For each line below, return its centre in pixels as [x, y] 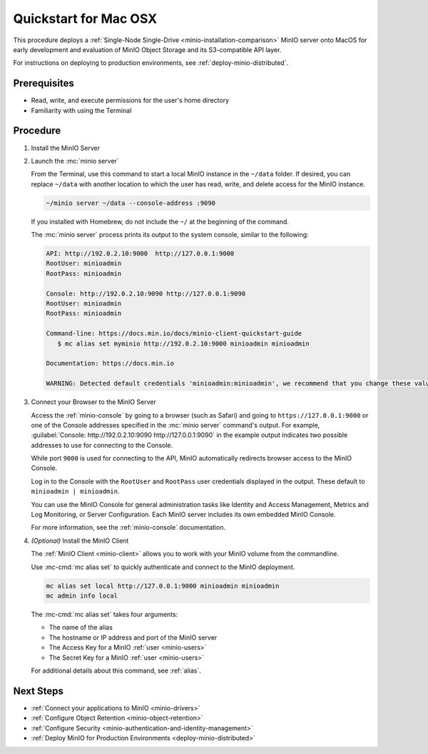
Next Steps [38, 691]
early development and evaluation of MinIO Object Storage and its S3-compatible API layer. [147, 49]
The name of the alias [81, 628]
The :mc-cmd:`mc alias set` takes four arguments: [105, 614]
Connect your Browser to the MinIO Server [93, 402]
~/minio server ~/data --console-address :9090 [131, 203]
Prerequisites [44, 83]
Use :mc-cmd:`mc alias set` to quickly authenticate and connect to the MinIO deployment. [163, 567]
